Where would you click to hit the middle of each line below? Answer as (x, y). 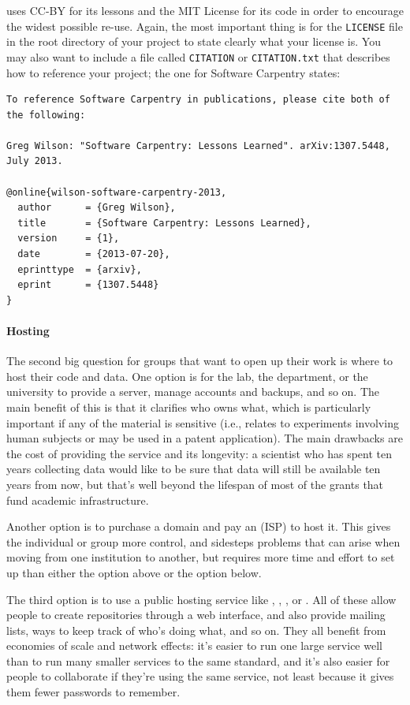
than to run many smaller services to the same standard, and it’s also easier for (198, 660)
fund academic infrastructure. (78, 500)
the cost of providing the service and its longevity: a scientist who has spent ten (199, 453)
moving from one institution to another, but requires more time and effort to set (201, 557)
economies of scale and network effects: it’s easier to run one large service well (194, 645)
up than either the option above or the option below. (134, 572)
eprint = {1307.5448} (88, 285)
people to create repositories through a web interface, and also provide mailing (196, 615)
